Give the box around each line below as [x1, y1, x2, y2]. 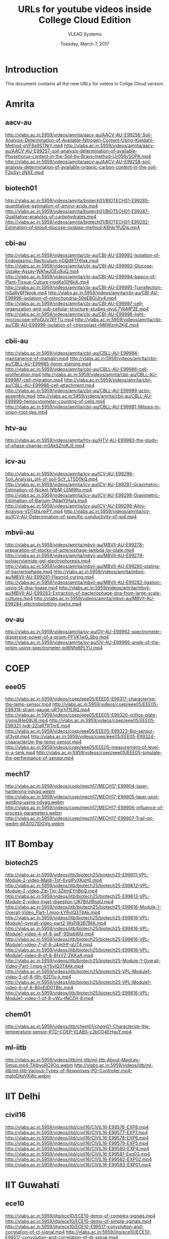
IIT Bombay [5, 838, 54, 850]
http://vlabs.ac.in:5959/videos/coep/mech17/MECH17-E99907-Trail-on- [5, 815, 154, 822]
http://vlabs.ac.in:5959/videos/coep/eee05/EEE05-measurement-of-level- [5, 744, 160, 750]
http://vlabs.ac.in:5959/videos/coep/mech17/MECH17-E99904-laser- [5, 783, 149, 789]
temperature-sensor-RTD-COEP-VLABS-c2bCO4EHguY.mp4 [5, 1029, 132, 1034]
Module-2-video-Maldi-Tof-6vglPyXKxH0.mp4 [5, 877, 102, 883]
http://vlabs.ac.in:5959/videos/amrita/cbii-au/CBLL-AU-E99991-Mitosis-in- [5, 404, 161, 410]
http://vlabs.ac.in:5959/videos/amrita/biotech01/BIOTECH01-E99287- [5, 208, 150, 214]
